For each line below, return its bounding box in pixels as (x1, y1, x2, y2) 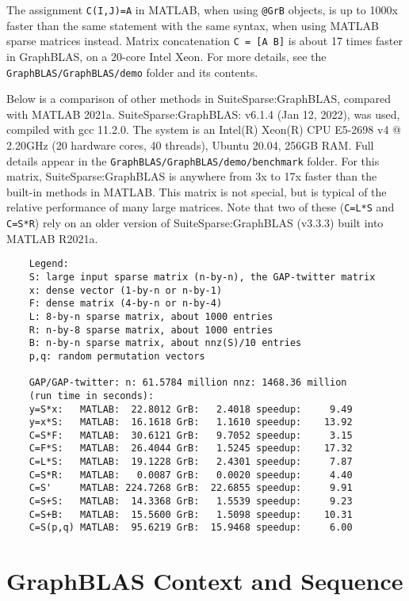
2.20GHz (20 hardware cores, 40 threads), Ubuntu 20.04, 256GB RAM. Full (6, 136, 374, 153)
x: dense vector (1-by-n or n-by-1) (29, 284, 223, 296)
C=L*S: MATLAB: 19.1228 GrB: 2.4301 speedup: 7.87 (29, 456, 353, 468)
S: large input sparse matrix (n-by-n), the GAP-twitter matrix (29, 271, 376, 283)
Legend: (29, 258, 69, 270)
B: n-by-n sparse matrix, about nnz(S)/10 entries (29, 337, 302, 349)
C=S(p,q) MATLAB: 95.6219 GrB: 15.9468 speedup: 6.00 (29, 522, 353, 534)
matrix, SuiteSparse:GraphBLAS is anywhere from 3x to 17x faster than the (6, 168, 377, 184)
